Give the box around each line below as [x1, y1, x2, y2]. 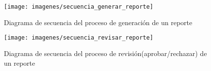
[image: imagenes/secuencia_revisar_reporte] [4, 34, 153, 42]
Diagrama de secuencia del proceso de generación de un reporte [4, 17, 193, 27]
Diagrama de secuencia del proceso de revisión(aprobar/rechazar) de [4, 48, 207, 58]
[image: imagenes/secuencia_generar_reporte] [4, 3, 153, 10]
